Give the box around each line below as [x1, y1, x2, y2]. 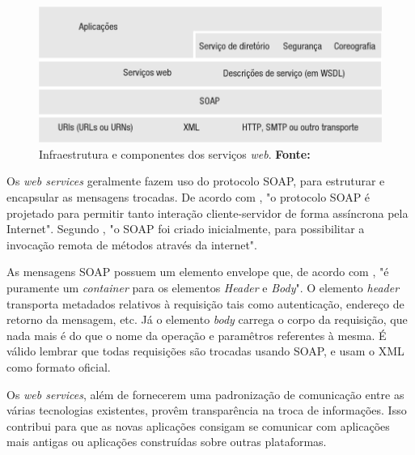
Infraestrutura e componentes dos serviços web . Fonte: [39, 145, 311, 162]
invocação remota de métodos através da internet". [6, 236, 257, 253]
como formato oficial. [6, 358, 111, 375]
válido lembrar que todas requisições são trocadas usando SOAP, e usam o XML [6, 342, 404, 359]
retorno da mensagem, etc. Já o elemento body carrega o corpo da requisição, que [6, 311, 408, 328]
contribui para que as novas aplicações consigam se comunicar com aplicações [6, 417, 390, 434]
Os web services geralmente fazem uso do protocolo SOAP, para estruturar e [6, 172, 385, 189]
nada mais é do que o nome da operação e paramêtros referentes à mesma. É [6, 326, 387, 343]
